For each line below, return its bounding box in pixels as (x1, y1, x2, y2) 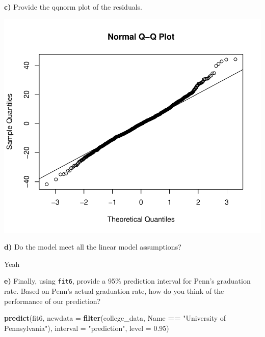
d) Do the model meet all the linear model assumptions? (4, 241, 181, 252)
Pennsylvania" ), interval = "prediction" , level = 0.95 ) (4, 322, 169, 333)
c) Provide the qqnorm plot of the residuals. (4, 2, 142, 12)
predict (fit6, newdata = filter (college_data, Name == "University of (4, 313, 226, 323)
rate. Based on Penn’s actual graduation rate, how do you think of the (4, 286, 224, 296)
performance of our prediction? (4, 295, 101, 306)
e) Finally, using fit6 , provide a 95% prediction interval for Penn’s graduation (4, 275, 251, 286)
